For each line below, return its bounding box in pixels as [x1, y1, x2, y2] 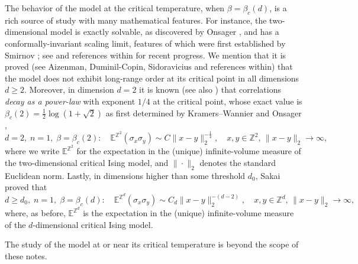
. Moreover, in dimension [24, 83, 114, 96]
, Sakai [255, 169, 280, 181]
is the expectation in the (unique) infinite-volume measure [83, 207, 294, 219]
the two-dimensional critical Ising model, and [5, 156, 169, 168]
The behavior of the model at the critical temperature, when [5, 2, 225, 14]
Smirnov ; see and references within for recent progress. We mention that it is [5, 48, 286, 61]
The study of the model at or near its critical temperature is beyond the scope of [5, 238, 299, 250]
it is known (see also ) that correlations [139, 83, 281, 96]
